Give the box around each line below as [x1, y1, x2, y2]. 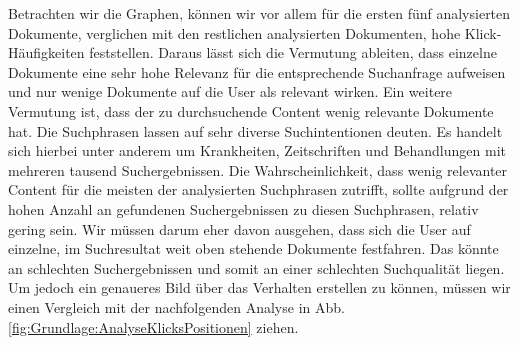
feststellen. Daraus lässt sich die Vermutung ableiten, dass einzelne [89, 42, 497, 63]
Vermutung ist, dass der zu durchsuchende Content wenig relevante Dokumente [8, 100, 494, 121]
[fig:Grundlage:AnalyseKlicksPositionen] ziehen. [8, 316, 299, 337]
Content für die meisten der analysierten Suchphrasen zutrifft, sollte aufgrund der [8, 179, 509, 200]
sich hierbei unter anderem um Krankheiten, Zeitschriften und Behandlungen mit [8, 140, 506, 161]
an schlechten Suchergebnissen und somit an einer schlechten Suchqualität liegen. [8, 257, 505, 278]
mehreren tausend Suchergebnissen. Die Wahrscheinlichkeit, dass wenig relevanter [8, 159, 508, 180]
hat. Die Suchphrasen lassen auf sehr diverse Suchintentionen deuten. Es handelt [8, 120, 503, 141]
